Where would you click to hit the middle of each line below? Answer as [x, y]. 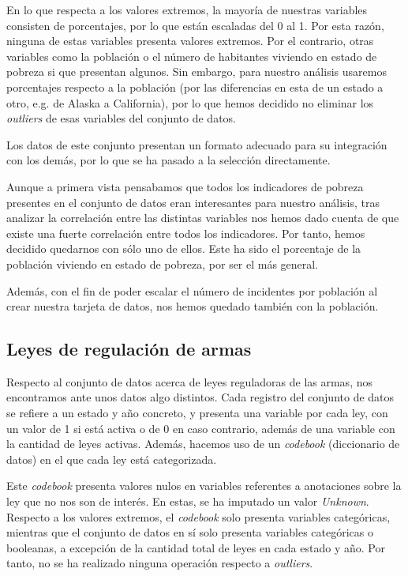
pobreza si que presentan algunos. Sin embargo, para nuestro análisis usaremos [197, 72]
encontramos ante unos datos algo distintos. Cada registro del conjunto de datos [200, 397]
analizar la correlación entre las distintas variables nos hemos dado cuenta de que [203, 218]
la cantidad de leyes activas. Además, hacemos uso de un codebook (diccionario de [203, 444]
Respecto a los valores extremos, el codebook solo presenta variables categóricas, [198, 516]
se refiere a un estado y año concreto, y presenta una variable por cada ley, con [197, 413]
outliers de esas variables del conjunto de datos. [121, 118]
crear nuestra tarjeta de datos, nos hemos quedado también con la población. [193, 306]
